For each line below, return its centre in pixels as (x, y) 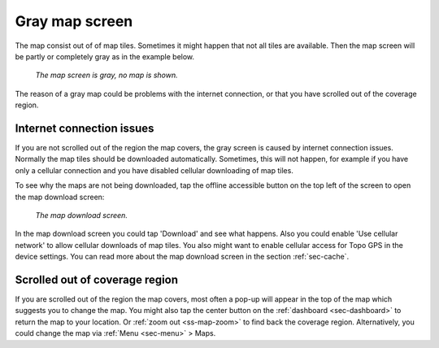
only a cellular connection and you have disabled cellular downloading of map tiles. (154, 170)
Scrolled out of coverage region (97, 279)
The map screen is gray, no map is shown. (106, 75)
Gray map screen (74, 21)
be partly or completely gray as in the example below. (105, 56)
